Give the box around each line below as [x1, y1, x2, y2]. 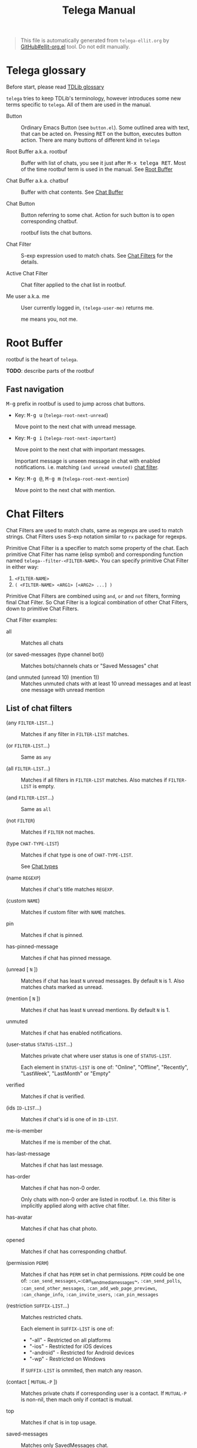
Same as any [21, 753, 51, 760]
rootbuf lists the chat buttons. [21, 229, 92, 236]
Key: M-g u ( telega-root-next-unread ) [14, 411, 109, 418]
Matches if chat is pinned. [21, 931, 84, 938]
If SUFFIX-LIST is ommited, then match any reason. [21, 1367, 143, 1374]
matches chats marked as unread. [21, 983, 103, 990]
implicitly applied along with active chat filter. [21, 1202, 131, 1209]
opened [6, 1236, 25, 1244]
